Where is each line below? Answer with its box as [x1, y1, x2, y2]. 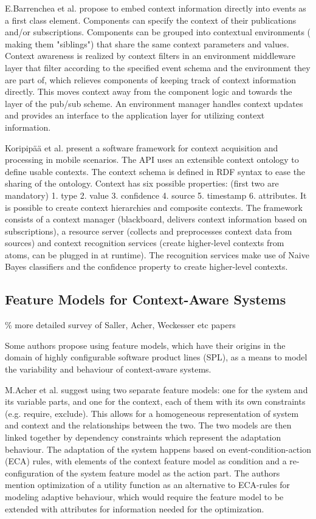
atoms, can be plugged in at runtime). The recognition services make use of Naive [5, 248, 309, 261]
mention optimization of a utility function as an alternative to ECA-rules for [5, 478, 290, 491]
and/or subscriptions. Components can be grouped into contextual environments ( [5, 26, 311, 38]
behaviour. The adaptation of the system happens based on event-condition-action [5, 442, 311, 455]
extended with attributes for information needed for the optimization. [5, 502, 264, 515]
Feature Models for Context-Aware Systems [5, 290, 286, 309]
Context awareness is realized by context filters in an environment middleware [5, 49, 296, 62]
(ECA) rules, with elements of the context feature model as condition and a [5, 455, 287, 467]
